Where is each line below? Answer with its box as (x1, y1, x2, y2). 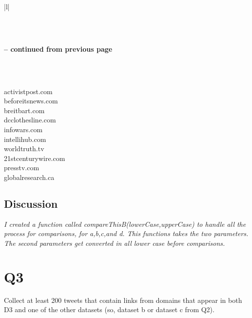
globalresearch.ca (4, 172, 55, 182)
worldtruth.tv (4, 143, 44, 154)
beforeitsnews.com (4, 96, 58, 106)
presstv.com (4, 162, 39, 173)
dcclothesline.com (4, 115, 56, 125)
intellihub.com (4, 134, 46, 144)
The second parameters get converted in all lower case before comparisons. (4, 238, 225, 248)
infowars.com (4, 124, 43, 134)
